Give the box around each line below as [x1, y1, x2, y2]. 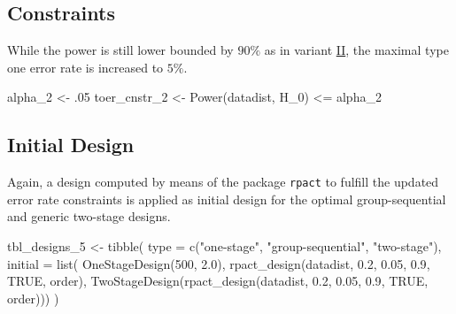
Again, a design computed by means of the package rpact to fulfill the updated [7, 172, 439, 191]
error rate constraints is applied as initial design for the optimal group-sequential [7, 189, 446, 208]
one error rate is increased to [7, 57, 164, 76]
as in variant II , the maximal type [264, 41, 449, 59]
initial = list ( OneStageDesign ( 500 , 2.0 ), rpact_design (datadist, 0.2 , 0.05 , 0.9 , [7, 254, 430, 272]
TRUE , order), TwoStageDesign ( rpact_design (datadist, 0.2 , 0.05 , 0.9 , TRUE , [7, 272, 429, 290]
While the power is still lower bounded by [7, 41, 234, 59]
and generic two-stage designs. [7, 207, 171, 226]
